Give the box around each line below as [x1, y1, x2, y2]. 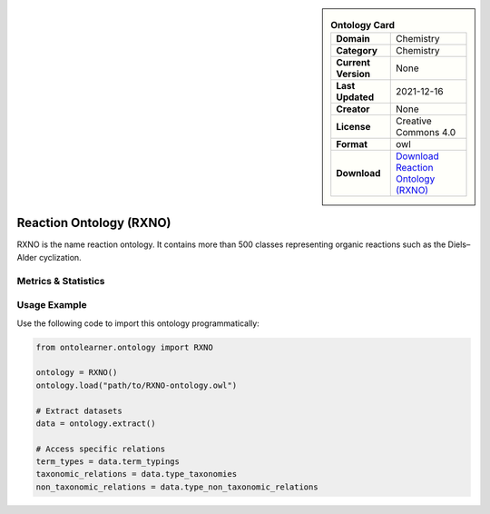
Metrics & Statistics [16, 274, 105, 287]
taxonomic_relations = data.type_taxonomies [35, 469, 238, 479]
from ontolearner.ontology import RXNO [35, 341, 213, 352]
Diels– [447, 239, 471, 250]
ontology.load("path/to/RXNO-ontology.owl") [35, 380, 238, 390]
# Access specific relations [35, 443, 166, 454]
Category [336, 44, 378, 57]
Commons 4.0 [396, 126, 456, 139]
